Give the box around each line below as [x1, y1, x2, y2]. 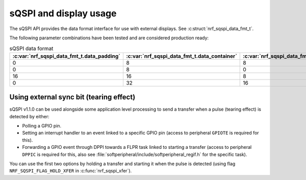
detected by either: [9, 113, 49, 119]
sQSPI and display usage [9, 8, 117, 19]
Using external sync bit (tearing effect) [9, 93, 136, 101]
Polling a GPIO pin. [22, 123, 62, 128]
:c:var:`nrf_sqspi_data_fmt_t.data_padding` [12, 53, 121, 60]
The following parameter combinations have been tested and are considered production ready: [9, 35, 209, 41]
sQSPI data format [9, 45, 54, 52]
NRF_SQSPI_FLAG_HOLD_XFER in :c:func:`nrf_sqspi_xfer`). [9, 168, 132, 174]
